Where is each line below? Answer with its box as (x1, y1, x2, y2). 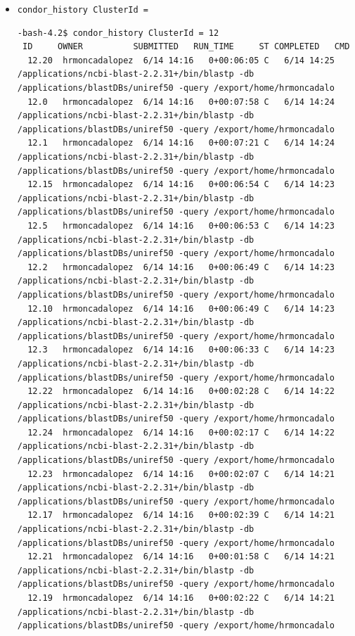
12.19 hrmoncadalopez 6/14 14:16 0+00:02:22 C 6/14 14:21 (27, 593, 335, 603)
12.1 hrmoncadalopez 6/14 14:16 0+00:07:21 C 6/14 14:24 (27, 138, 335, 148)
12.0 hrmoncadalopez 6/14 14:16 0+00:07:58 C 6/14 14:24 (27, 96, 335, 107)
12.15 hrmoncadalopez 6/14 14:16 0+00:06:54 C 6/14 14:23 (27, 179, 335, 190)
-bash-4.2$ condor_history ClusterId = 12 (17, 27, 219, 38)
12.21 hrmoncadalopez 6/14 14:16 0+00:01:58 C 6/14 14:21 (27, 552, 335, 562)
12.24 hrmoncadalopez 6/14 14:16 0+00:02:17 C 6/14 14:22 (27, 427, 335, 438)
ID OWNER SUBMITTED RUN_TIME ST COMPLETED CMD (22, 42, 350, 52)
